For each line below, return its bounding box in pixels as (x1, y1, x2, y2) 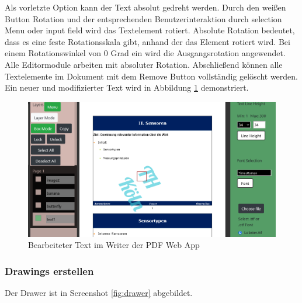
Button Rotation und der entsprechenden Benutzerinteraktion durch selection (5, 12, 282, 25)
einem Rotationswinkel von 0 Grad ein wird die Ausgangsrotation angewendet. (5, 47, 286, 59)
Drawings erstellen (5, 263, 94, 278)
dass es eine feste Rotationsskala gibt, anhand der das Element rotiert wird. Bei (5, 35, 290, 47)
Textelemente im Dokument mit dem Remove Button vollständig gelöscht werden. (5, 70, 298, 82)
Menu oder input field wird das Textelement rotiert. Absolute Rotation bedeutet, (5, 24, 295, 36)
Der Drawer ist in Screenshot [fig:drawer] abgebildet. (5, 287, 193, 299)
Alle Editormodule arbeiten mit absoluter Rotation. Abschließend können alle (5, 58, 283, 70)
